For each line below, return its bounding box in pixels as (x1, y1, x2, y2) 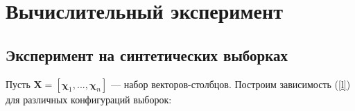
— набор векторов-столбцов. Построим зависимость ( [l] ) (111, 76, 351, 91)
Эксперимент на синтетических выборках (6, 44, 288, 65)
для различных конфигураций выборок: (6, 92, 172, 106)
